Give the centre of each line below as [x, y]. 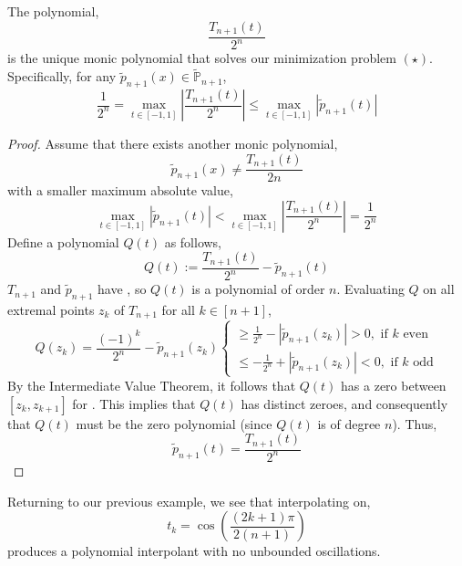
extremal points [51, 309]
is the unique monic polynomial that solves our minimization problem [202, 58]
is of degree [349, 423]
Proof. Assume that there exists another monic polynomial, [173, 144]
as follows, [193, 241]
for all [178, 309]
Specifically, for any [62, 76]
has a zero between [394, 385]
